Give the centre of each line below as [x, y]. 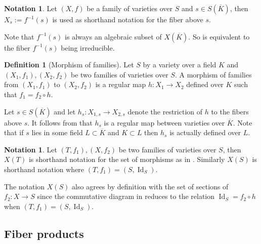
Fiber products [44, 233]
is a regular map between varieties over [164, 122]
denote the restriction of [165, 111]
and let [65, 111]
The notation [25, 186]
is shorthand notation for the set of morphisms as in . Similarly [127, 159]
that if [14, 132]
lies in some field [57, 132]
